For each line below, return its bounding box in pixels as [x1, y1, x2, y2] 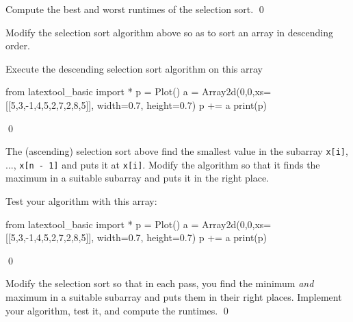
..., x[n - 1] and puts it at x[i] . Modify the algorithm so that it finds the [5, 157, 320, 171]
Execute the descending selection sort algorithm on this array [5, 61, 263, 75]
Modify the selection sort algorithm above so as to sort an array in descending [5, 25, 333, 39]
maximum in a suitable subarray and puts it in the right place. [5, 171, 269, 185]
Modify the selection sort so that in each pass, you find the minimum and [5, 276, 314, 290]
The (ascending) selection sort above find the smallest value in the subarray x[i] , [5, 144, 348, 158]
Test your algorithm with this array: [5, 194, 157, 208]
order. [5, 38, 30, 53]
